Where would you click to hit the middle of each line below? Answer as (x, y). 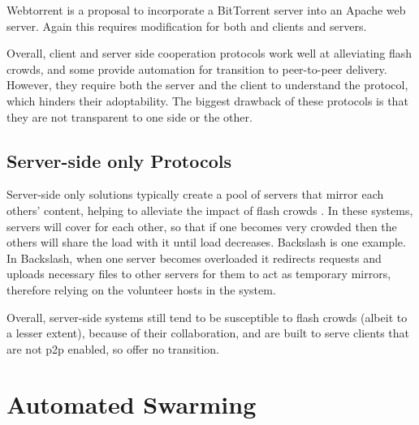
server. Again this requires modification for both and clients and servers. (187, 26)
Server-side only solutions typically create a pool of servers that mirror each (195, 194)
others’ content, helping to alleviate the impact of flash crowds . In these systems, (210, 210)
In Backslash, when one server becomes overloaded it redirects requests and (194, 258)
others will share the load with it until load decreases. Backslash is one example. (206, 242)
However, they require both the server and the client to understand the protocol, (207, 85)
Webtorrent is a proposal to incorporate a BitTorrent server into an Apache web (206, 10)
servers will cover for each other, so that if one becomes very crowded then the (202, 226)
